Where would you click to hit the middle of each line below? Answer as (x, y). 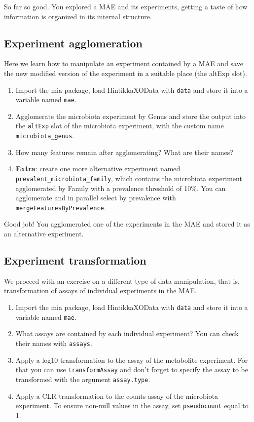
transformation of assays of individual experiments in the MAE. (100, 290)
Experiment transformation (75, 260)
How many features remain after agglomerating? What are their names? (124, 152)
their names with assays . (54, 343)
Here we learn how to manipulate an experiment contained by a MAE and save (124, 63)
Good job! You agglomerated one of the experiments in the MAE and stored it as (127, 224)
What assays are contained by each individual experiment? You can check (127, 333)
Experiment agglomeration (73, 43)
